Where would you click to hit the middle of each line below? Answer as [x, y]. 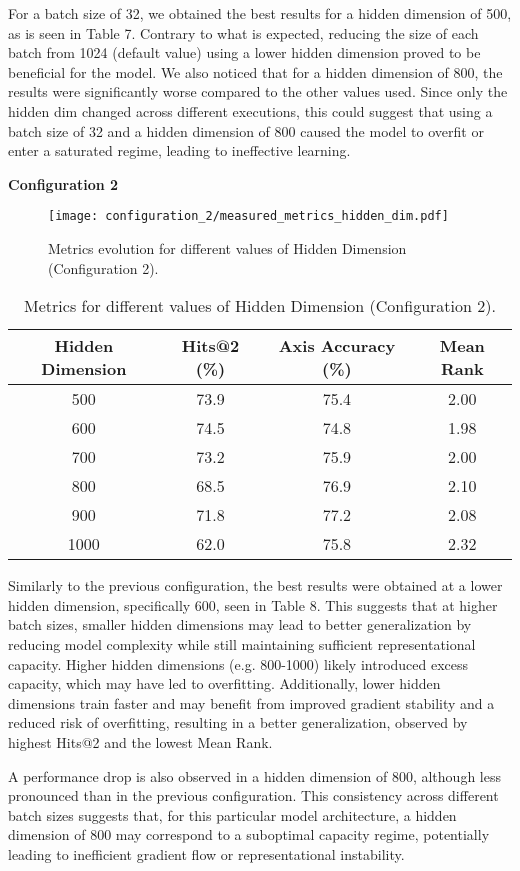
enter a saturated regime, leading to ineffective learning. [179, 150]
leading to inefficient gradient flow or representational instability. [206, 853]
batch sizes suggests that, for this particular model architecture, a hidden [232, 814]
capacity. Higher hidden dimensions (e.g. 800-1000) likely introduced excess [238, 663]
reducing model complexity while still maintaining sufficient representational [242, 643]
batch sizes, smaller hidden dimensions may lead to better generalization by [240, 624]
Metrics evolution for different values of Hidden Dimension [227, 248]
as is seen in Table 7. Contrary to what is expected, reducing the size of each [243, 32]
